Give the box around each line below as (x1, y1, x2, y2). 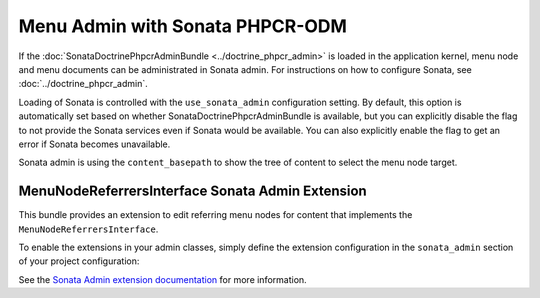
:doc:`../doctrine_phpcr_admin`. (18, 78, 149, 90)
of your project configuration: (18, 255, 140, 267)
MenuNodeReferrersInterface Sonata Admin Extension (18, 183, 367, 200)
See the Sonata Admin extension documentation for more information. (18, 273, 307, 285)
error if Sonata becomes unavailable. (18, 138, 171, 150)
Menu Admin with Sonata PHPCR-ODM (18, 15, 347, 37)
